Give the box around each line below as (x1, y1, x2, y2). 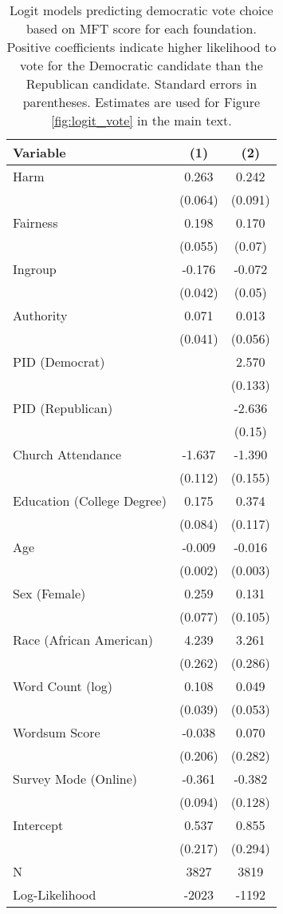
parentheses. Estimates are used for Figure (22, 93, 261, 111)
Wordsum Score (13, 723, 100, 741)
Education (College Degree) (13, 491, 167, 510)
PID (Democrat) (13, 352, 105, 371)
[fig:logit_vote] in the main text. (51, 111, 232, 129)
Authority (13, 306, 68, 324)
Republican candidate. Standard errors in (26, 74, 257, 93)
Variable (13, 143, 66, 161)
